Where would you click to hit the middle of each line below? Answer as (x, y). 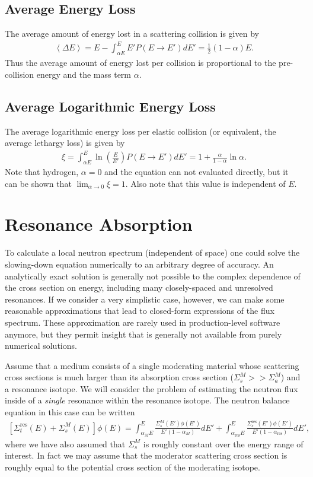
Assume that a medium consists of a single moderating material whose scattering (152, 365)
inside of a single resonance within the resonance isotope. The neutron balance (147, 400)
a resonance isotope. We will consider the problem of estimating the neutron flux (151, 388)
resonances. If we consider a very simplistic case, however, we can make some (145, 299)
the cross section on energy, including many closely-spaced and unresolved (139, 287)
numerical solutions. (41, 346)
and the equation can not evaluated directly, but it (197, 172)
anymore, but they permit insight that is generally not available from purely (143, 334)
